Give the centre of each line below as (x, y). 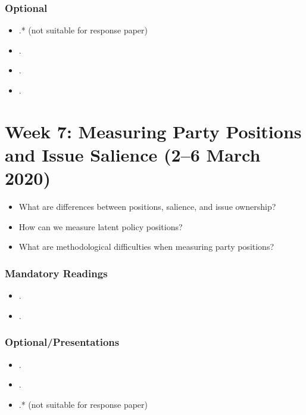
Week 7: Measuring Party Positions (153, 131)
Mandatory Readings (56, 273)
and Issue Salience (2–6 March (133, 154)
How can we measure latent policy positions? (101, 226)
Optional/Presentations (62, 342)
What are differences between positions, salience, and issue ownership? (147, 207)
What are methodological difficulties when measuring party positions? (146, 247)
